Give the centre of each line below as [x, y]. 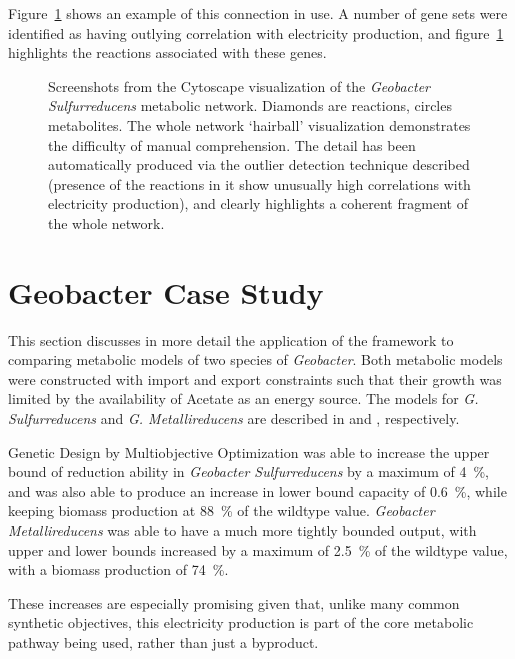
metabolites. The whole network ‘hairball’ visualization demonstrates [259, 124]
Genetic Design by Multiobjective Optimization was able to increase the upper [249, 451]
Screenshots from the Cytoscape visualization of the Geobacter [239, 85]
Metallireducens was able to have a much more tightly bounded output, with [242, 530]
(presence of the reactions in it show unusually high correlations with [259, 183]
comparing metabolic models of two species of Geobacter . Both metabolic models [255, 359]
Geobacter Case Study [166, 291]
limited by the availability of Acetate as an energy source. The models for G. [243, 398]
